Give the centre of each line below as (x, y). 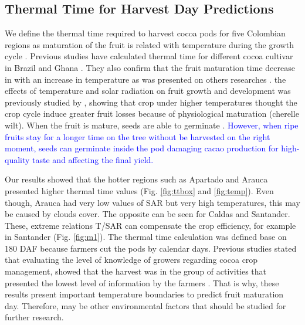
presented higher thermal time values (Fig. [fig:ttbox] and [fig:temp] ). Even (139, 190)
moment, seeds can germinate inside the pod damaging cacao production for (142, 148)
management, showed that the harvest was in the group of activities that (136, 271)
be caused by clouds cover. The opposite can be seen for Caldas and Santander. (148, 214)
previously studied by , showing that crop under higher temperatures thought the (151, 102)
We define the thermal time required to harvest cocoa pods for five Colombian (145, 33)
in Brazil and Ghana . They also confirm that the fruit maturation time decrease (150, 67)
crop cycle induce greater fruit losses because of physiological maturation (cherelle (152, 114)
